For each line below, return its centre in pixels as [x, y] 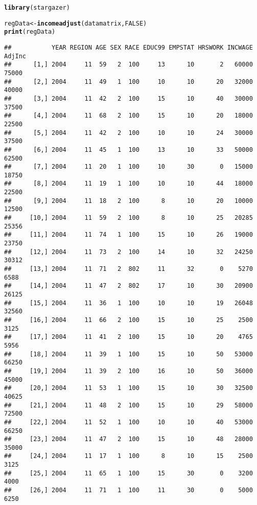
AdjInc [15, 56]
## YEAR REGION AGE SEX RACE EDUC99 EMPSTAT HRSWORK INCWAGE [128, 47]
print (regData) [30, 32]
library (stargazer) [37, 8]
